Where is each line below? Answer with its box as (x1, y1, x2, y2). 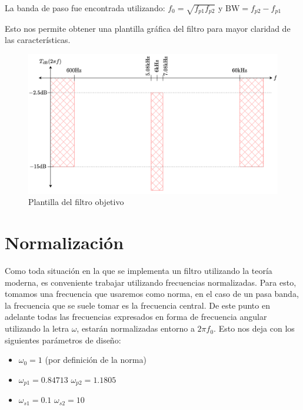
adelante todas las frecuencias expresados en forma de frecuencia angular (5, 310, 267, 323)
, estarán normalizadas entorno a (76, 322, 195, 335)
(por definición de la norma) (45, 353, 146, 366)
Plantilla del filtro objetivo (28, 196, 124, 208)
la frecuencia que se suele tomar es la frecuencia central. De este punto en (5, 299, 270, 311)
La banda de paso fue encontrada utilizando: (5, 2, 165, 14)
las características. (5, 34, 71, 46)
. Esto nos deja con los (214, 322, 295, 335)
